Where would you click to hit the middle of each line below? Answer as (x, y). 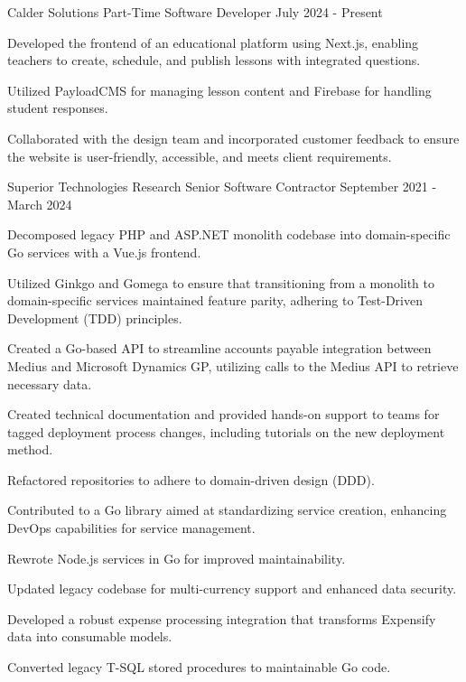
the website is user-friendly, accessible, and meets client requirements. (200, 156)
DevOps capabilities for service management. (131, 528)
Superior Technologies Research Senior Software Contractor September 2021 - (222, 187)
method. (30, 449)
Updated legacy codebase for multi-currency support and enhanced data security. (232, 589)
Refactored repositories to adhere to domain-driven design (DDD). (191, 479)
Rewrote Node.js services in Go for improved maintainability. (177, 558)
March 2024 (40, 204)
